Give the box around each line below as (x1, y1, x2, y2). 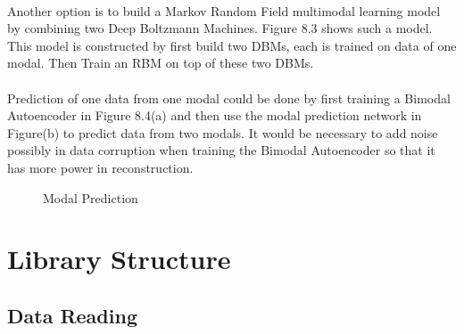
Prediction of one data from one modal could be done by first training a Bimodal (7, 88, 451, 107)
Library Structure (7, 240, 231, 277)
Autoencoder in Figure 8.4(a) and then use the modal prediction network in (7, 106, 422, 125)
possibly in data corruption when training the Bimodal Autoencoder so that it (7, 141, 435, 159)
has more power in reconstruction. (7, 158, 194, 176)
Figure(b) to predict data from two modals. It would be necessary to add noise (7, 123, 438, 142)
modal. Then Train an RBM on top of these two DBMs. (7, 53, 314, 72)
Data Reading (7, 301, 137, 329)
